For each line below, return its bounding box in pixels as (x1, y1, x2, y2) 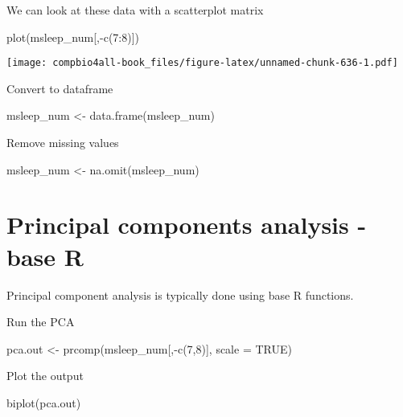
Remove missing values (6, 134, 119, 151)
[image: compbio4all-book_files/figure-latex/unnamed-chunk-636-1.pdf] (6, 57, 398, 69)
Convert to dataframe (6, 80, 113, 96)
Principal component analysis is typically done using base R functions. (6, 286, 354, 303)
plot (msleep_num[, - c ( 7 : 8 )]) (6, 28, 140, 45)
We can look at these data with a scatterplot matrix (6, 2, 264, 18)
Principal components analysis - (6, 208, 367, 241)
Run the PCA (6, 313, 75, 330)
